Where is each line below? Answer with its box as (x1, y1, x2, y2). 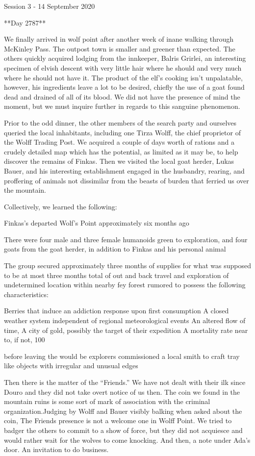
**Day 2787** (4, 17, 46, 27)
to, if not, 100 (4, 334, 45, 345)
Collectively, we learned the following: (4, 201, 117, 211)
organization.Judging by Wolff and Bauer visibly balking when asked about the (4, 405, 242, 416)
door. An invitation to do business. (4, 444, 109, 455)
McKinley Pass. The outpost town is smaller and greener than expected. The (4, 43, 235, 53)
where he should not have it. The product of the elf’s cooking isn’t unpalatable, (4, 72, 243, 82)
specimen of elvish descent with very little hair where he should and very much (4, 62, 242, 73)
